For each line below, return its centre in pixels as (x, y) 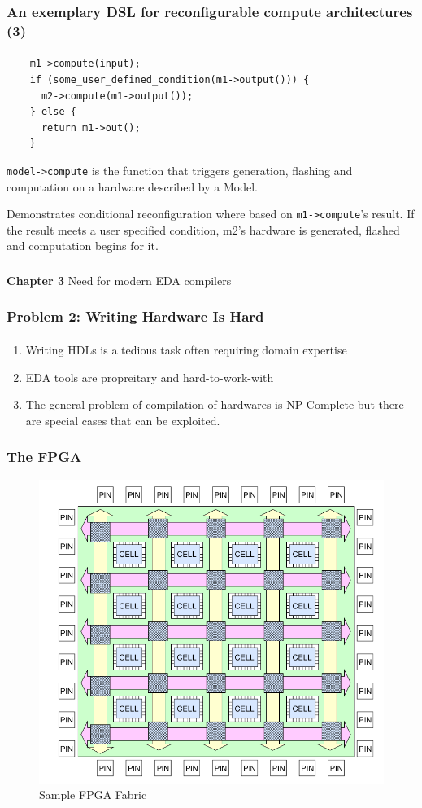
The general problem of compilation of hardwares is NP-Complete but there (215, 404)
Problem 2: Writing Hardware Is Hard (135, 316)
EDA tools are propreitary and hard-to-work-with (150, 377)
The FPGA (44, 457)
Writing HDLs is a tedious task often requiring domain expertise (186, 349)
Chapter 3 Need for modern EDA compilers (119, 280)
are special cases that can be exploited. (123, 420)
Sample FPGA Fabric (93, 795)
